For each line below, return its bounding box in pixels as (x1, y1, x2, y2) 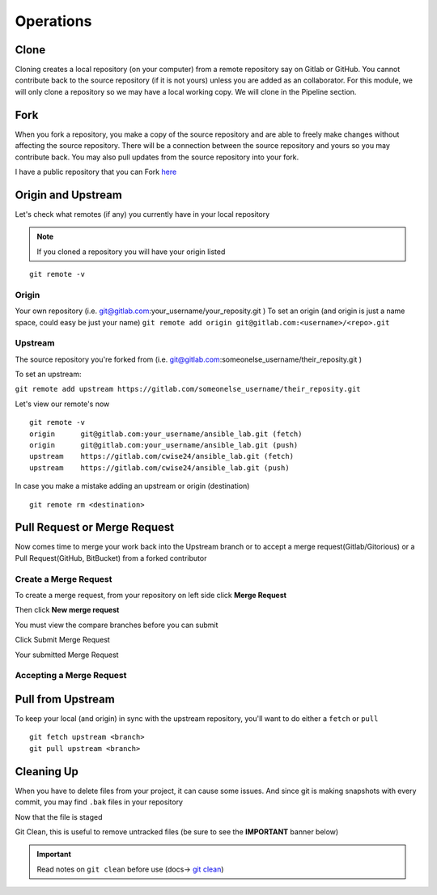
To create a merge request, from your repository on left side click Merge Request (15, 591, 287, 600)
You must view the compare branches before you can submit (15, 620, 218, 630)
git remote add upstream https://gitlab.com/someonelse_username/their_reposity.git (15, 384, 361, 394)
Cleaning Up (15, 765, 78, 778)
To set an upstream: (15, 369, 82, 380)
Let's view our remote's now (15, 399, 110, 409)
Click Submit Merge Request (15, 635, 111, 645)
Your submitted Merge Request (15, 650, 119, 660)
